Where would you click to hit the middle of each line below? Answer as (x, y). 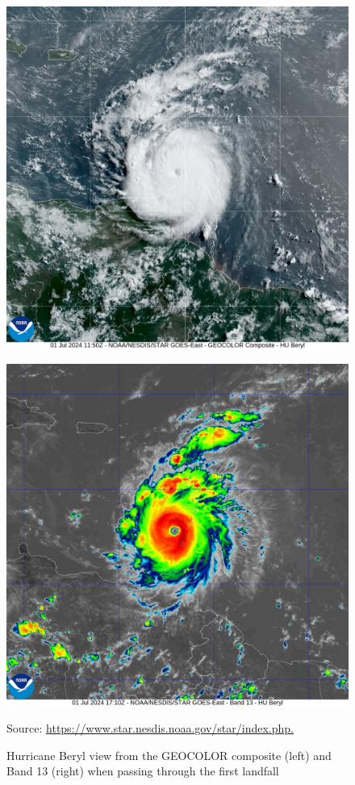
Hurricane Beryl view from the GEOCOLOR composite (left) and (169, 755)
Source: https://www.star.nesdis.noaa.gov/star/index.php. (150, 728)
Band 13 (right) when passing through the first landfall (143, 771)
